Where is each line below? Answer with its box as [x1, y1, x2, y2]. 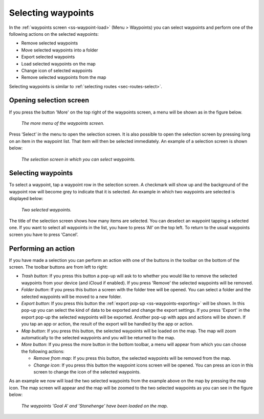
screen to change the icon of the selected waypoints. [33, 369, 141, 374]
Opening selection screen [9, 96, 89, 105]
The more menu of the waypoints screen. [21, 120, 105, 126]
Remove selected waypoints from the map [21, 74, 107, 80]
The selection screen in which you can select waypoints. [21, 156, 136, 162]
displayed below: [9, 196, 44, 202]
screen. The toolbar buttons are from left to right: [9, 264, 108, 270]
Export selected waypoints [21, 54, 75, 60]
